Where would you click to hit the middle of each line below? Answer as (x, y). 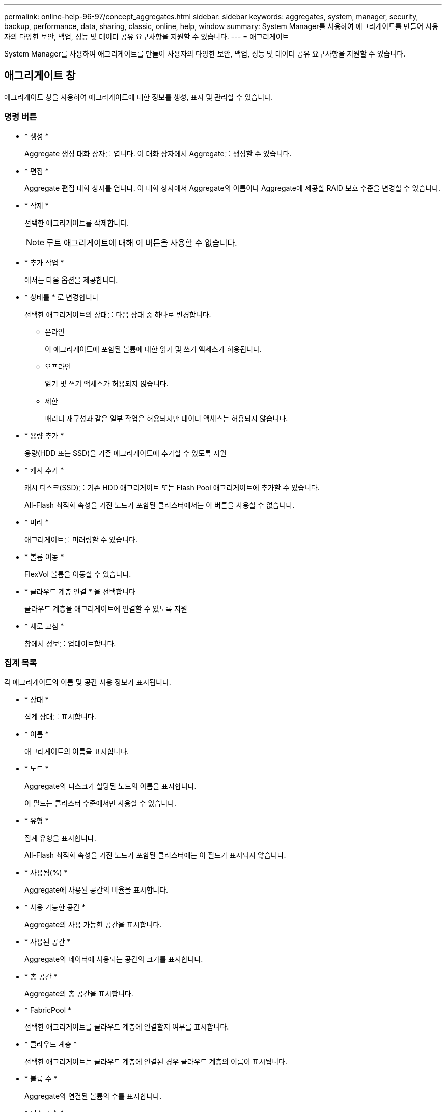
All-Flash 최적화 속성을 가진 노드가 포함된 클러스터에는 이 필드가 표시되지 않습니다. (155, 855)
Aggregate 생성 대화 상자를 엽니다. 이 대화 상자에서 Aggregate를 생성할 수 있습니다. (158, 153)
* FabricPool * (48, 1010)
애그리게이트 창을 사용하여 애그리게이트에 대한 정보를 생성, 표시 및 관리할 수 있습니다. (138, 97)
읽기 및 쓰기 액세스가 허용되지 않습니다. (107, 383)
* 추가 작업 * (44, 262)
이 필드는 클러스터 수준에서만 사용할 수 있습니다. (101, 803)
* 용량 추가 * (44, 435)
